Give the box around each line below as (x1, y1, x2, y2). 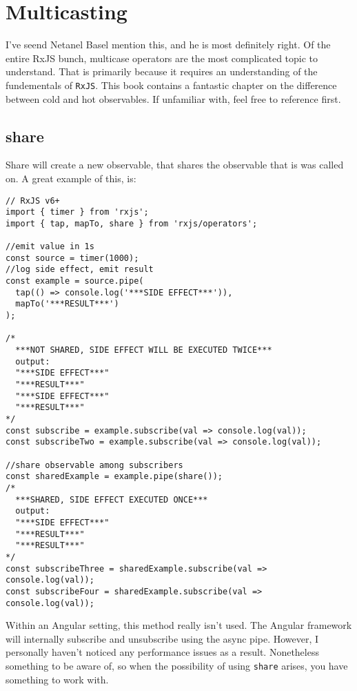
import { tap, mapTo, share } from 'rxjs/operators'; (6, 218, 258, 228)
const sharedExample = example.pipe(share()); (6, 471, 223, 482)
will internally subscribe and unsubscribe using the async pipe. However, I (6, 631, 319, 645)
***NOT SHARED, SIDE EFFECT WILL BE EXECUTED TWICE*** (15, 345, 272, 356)
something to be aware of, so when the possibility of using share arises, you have (6, 658, 348, 672)
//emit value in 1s (6, 242, 94, 252)
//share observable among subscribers (6, 460, 183, 470)
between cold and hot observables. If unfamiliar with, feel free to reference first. (6, 91, 341, 106)
